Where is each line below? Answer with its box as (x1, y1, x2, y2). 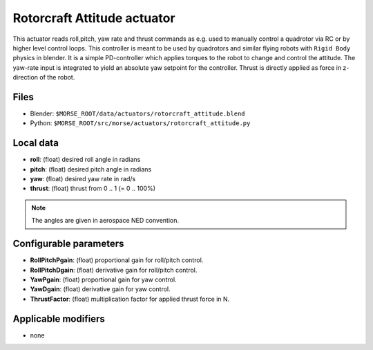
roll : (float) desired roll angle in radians (30, 156, 141, 164)
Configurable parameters (12, 238, 124, 250)
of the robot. (39, 73, 75, 82)
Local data (12, 137, 59, 149)
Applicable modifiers (12, 313, 105, 324)
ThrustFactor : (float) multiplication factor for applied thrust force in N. (30, 295, 230, 303)
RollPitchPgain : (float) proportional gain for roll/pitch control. (30, 256, 204, 264)
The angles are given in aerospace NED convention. (31, 217, 180, 225)
